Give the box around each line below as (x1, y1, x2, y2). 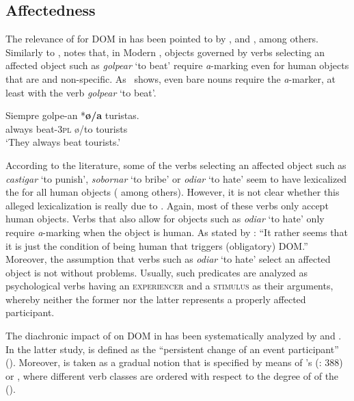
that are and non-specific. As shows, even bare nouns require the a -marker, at (5, 71, 336, 86)
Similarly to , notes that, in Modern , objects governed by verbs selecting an (5, 44, 325, 59)
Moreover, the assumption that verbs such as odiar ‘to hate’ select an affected (5, 252, 331, 266)
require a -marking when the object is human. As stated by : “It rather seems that (5, 224, 348, 239)
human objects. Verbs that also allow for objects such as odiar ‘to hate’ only (5, 211, 325, 226)
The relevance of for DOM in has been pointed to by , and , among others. (5, 31, 318, 46)
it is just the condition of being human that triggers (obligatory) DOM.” (5, 238, 308, 253)
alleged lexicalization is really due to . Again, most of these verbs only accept (5, 198, 329, 212)
